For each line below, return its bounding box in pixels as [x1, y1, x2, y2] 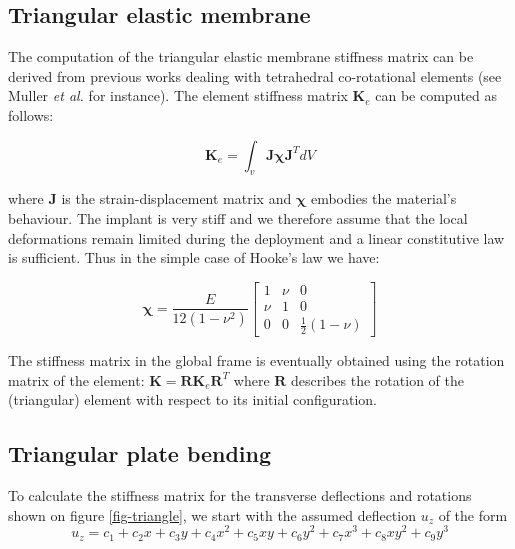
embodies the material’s [310, 188, 457, 209]
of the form [438, 504, 508, 525]
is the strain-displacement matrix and [61, 188, 292, 209]
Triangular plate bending [8, 438, 272, 469]
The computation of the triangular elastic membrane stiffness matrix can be [8, 46, 474, 67]
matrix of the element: [8, 369, 145, 390]
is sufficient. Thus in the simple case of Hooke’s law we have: [8, 247, 380, 268]
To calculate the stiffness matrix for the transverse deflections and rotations [8, 485, 472, 506]
